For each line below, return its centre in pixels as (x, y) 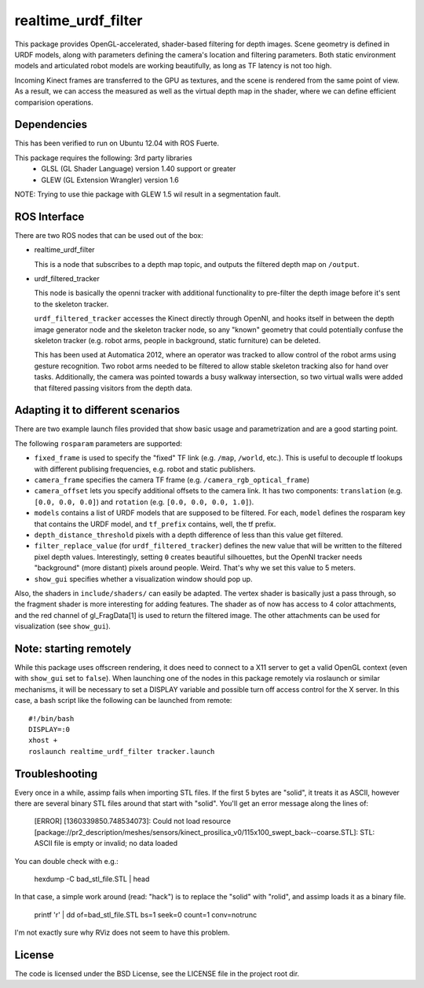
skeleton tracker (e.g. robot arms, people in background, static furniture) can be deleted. (177, 340)
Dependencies (51, 124)
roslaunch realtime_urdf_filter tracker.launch (122, 751)
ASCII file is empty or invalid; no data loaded (106, 843)
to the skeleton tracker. (71, 304)
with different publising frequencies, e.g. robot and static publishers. (145, 469)
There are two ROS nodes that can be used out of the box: (109, 235)
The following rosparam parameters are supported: (98, 443)
